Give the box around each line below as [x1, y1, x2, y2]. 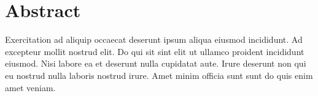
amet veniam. [5, 81, 56, 94]
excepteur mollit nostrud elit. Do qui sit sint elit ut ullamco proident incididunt [5, 45, 304, 57]
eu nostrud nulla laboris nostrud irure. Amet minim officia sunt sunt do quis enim [5, 68, 313, 81]
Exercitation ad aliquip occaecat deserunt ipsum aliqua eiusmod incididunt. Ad [5, 33, 303, 46]
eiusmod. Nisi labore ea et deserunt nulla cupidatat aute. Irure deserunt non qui [5, 57, 306, 70]
